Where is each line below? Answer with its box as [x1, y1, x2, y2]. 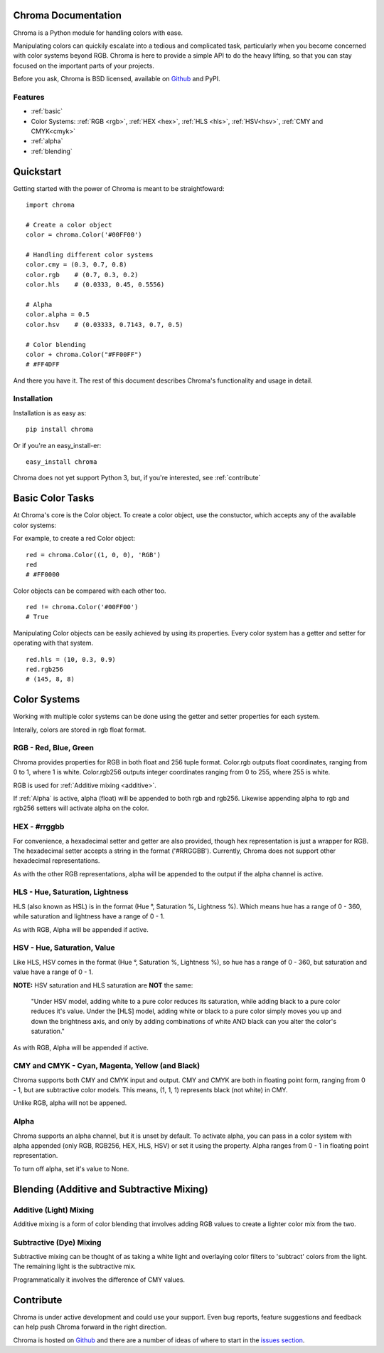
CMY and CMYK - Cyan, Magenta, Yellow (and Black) [13, 1061, 201, 1071]
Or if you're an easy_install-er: [13, 441, 102, 450]
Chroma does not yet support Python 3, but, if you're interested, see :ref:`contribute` [13, 474, 261, 482]
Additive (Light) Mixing [13, 1205, 94, 1215]
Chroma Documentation [13, 9, 122, 21]
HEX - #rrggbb [13, 821, 65, 831]
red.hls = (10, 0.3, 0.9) [26, 655, 117, 663]
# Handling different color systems [26, 251, 154, 259]
